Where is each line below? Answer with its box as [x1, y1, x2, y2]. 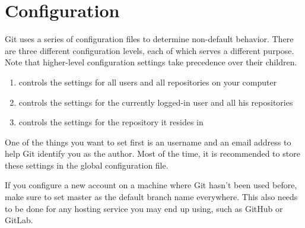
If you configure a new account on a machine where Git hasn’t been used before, [5, 179, 297, 191]
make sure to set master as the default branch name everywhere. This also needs [5, 191, 298, 203]
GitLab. [5, 214, 33, 226]
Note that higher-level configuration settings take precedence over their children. [5, 56, 297, 68]
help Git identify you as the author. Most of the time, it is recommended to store [5, 147, 300, 160]
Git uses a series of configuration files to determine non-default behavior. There [5, 33, 294, 45]
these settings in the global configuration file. [5, 159, 169, 171]
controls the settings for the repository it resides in [18, 116, 204, 128]
